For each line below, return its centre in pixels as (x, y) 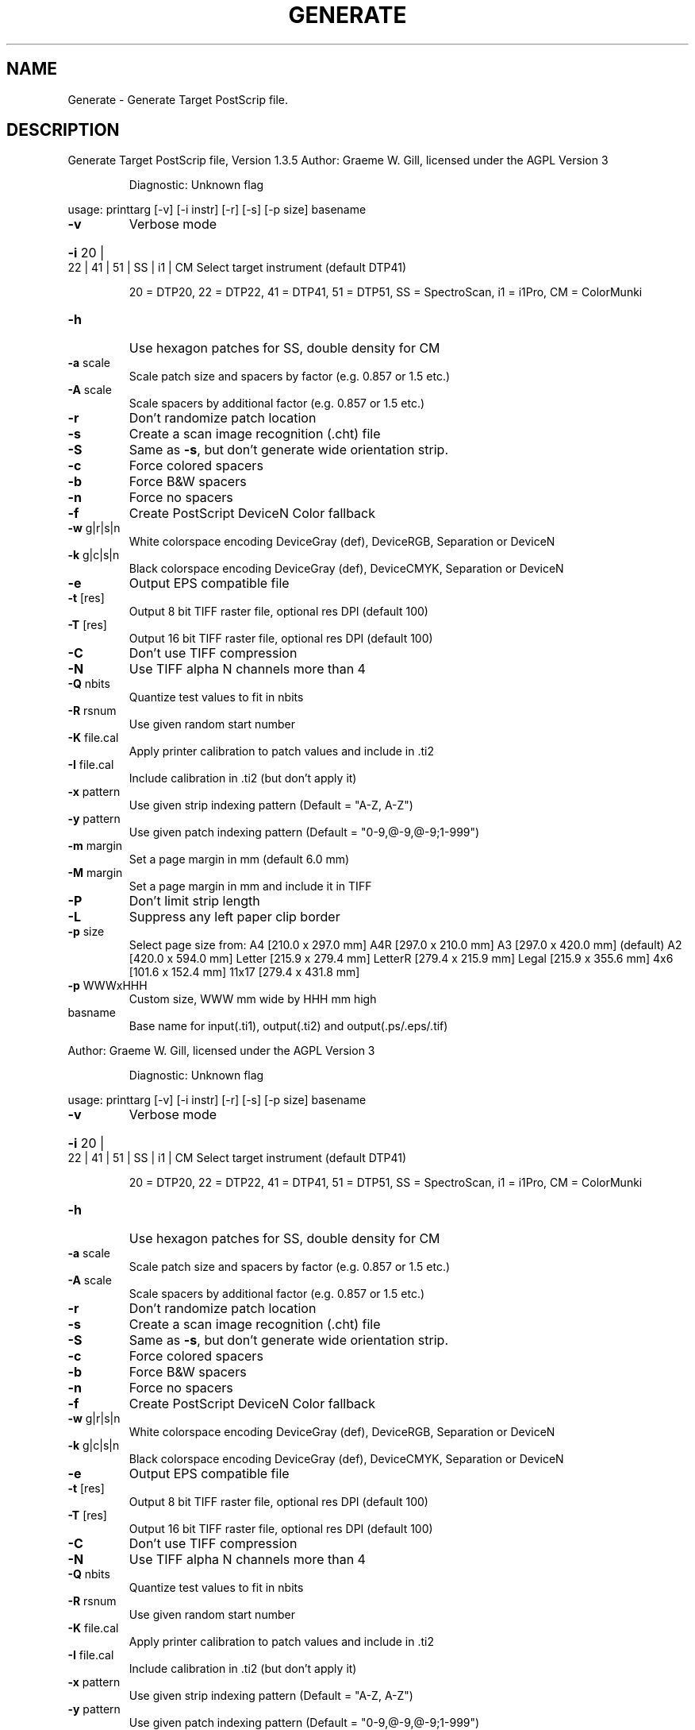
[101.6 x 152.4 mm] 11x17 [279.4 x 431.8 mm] (244, 972)
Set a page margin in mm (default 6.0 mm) (239, 859)
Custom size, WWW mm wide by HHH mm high (253, 999)
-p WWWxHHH (108, 986)
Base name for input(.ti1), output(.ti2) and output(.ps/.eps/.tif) (288, 1026)
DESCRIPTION (63, 130)
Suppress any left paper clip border (234, 917)
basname (92, 1013)
